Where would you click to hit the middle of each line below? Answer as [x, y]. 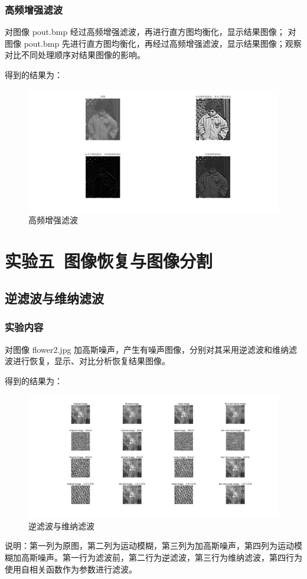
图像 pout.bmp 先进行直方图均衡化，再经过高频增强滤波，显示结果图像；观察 [153, 43]
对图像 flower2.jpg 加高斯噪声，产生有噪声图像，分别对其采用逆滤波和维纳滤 [151, 349]
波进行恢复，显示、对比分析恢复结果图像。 [87, 361]
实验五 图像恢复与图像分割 [109, 260]
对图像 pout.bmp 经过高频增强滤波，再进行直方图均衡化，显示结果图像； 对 [151, 32]
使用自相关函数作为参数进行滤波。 [71, 569]
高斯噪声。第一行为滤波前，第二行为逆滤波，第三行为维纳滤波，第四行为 [161, 557]
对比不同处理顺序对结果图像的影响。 [75, 55]
